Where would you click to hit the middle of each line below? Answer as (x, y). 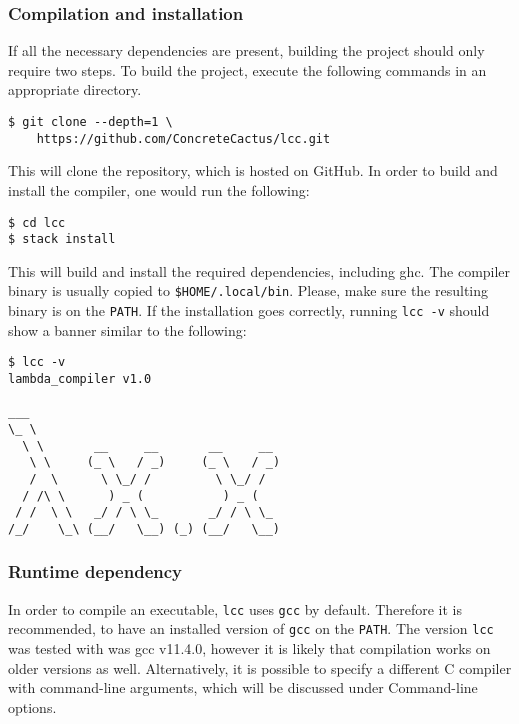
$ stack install (62, 239)
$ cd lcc (37, 222)
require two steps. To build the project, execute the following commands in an (247, 69)
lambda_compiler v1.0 (80, 378)
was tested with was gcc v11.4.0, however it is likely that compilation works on (249, 648)
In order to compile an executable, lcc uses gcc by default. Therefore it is (235, 608)
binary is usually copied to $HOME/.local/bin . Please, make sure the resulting (248, 290)
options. (32, 706)
